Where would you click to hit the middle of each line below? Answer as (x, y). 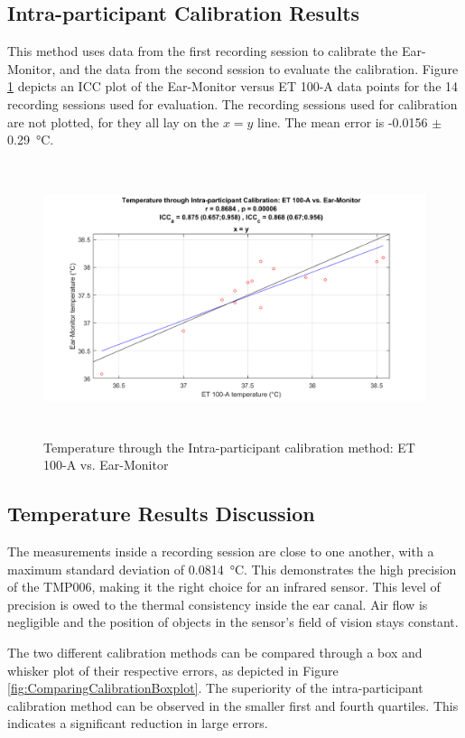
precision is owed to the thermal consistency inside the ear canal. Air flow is (218, 604)
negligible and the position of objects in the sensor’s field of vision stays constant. (233, 622)
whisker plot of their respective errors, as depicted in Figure (173, 670)
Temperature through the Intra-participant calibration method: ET (229, 447)
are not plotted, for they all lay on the (113, 121)
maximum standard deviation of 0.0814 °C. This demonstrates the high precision (232, 569)
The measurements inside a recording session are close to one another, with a (221, 551)
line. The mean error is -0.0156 (343, 121)
